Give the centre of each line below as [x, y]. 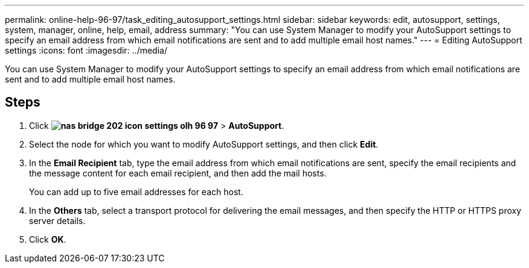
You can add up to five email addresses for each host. [136, 192]
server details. [57, 220]
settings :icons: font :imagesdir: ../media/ [86, 50]
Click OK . [48, 239]
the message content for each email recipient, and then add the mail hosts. [178, 173]
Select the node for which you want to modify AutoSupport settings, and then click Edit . [204, 144]
